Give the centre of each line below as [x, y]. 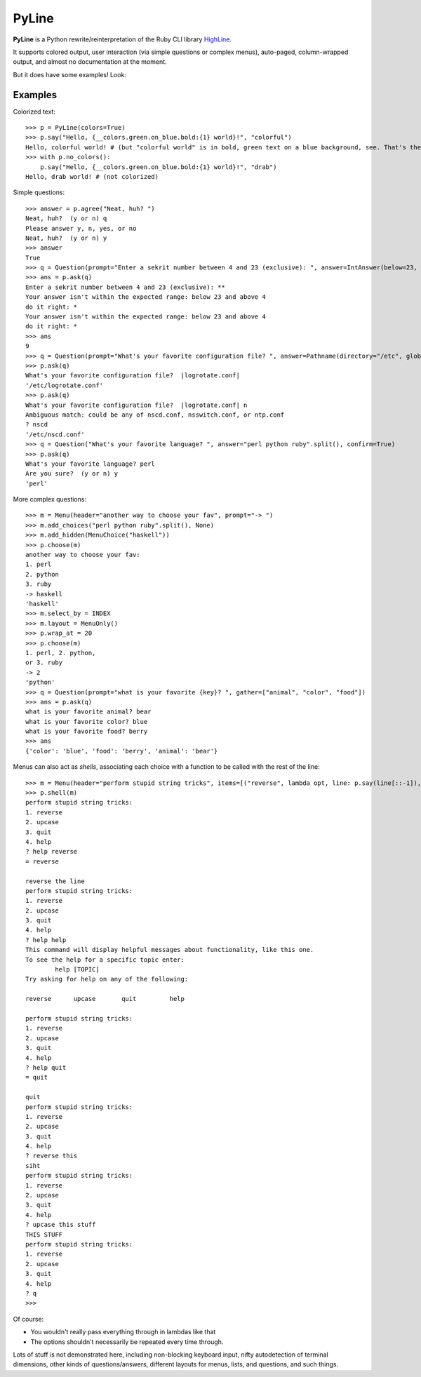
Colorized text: [34, 112]
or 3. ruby [44, 663]
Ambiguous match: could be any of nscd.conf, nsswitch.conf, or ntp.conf [155, 415]
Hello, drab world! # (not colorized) [92, 176]
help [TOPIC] [77, 969]
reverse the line [55, 881]
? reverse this [52, 1156]
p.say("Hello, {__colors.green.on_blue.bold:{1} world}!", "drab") [158, 167]
